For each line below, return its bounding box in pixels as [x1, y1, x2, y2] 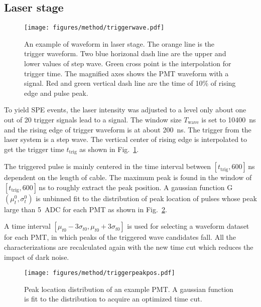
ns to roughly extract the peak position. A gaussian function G [39, 182, 233, 192]
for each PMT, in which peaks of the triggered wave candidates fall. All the [4, 232, 236, 242]
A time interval [4, 221, 51, 231]
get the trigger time [4, 143, 64, 154]
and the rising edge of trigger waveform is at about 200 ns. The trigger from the [4, 124, 251, 134]
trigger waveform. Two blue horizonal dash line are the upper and [24, 48, 226, 59]
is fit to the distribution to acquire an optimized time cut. [24, 293, 202, 304]
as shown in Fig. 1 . [79, 143, 139, 154]
